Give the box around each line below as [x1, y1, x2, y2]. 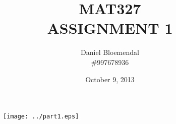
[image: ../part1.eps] [3, 113, 79, 120]
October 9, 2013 [85, 74, 135, 84]
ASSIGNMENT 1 [47, 18, 173, 38]
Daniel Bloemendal [81, 47, 139, 57]
